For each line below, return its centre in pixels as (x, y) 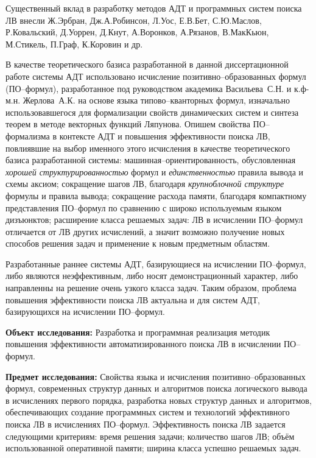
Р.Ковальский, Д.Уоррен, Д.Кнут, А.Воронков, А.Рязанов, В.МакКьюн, (137, 32)
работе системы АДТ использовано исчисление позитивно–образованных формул (156, 76)
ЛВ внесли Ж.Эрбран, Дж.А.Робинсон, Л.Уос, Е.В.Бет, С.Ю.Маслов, (134, 20)
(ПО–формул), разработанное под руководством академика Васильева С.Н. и (149, 88)
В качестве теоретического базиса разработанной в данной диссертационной (147, 64)
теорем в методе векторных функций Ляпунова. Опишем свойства (128, 124)
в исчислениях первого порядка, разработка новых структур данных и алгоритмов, (159, 400)
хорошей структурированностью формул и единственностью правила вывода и (155, 171)
